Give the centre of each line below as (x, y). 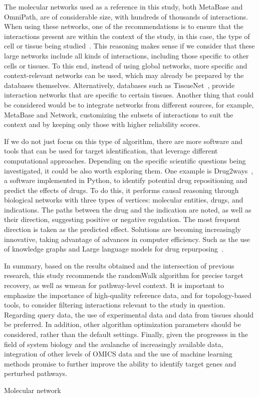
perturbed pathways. (36, 373)
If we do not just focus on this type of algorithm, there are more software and (123, 141)
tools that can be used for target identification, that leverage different (111, 151)
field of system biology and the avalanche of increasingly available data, (114, 344)
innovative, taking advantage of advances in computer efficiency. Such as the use (127, 239)
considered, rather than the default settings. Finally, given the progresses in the (126, 334)
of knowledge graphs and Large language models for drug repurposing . (114, 249)
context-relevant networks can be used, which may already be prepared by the (124, 75)
